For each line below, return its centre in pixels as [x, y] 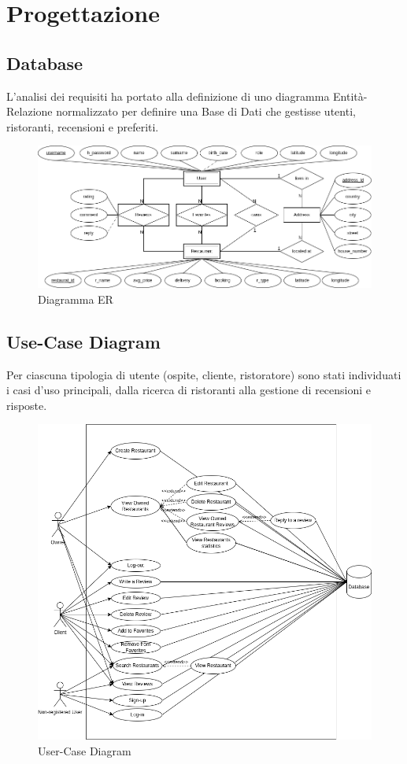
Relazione [30, 111]
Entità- [350, 96]
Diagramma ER [76, 299]
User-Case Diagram [85, 751]
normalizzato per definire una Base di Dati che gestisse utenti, [206, 111]
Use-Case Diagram [83, 341]
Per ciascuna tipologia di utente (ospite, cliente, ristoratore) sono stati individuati [204, 374]
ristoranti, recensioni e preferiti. [83, 126]
